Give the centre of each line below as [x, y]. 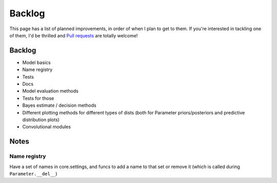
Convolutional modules [47, 127]
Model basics [36, 62]
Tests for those [38, 98]
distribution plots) [41, 120]
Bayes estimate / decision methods [60, 105]
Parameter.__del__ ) [33, 173]
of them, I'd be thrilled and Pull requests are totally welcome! [74, 35]
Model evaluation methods [51, 91]
